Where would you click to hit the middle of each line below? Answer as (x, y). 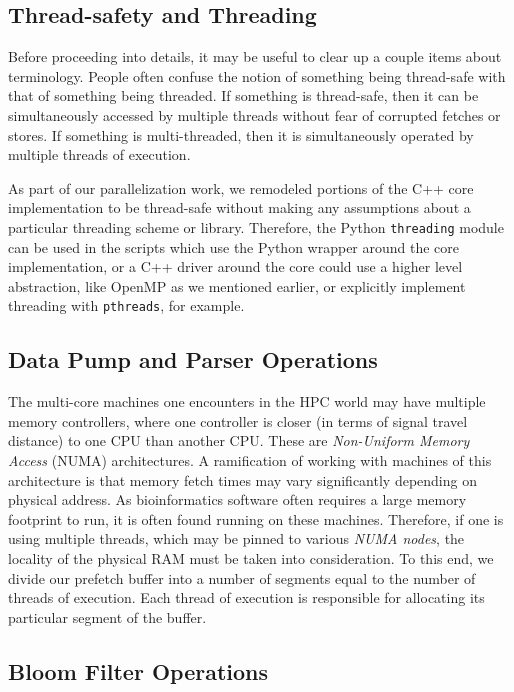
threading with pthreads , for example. (126, 305)
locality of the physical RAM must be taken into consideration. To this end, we (251, 558)
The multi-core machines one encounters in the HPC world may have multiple (247, 401)
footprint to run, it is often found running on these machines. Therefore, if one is (256, 518)
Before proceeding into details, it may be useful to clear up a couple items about (255, 56)
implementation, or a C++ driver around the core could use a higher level (235, 266)
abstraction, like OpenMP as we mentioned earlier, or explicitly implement (237, 285)
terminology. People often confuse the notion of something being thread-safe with (257, 75)
